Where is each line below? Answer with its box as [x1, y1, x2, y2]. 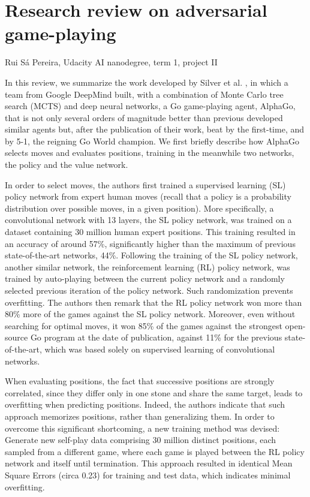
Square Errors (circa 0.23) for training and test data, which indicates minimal [5, 468, 291, 481]
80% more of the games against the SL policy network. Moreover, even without [5, 308, 296, 320]
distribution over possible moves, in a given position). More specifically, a [5, 201, 274, 214]
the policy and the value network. [5, 158, 128, 171]
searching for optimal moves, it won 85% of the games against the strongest [5, 319, 282, 332]
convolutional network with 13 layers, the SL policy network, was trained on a [5, 213, 292, 226]
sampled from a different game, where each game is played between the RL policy [5, 445, 305, 457]
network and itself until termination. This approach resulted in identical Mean [5, 457, 293, 469]
